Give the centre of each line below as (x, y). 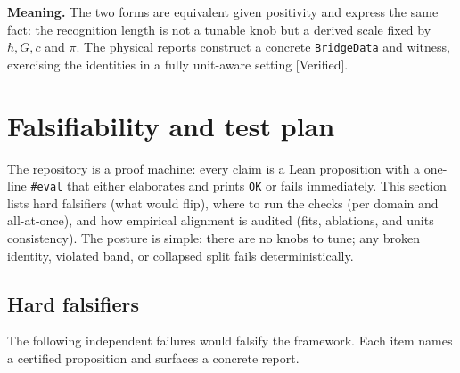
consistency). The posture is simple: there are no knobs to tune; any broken (214, 238)
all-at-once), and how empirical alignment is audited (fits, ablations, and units (221, 220)
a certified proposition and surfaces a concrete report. (153, 357)
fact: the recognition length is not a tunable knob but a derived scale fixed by (219, 29)
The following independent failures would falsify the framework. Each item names (230, 341)
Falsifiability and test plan (171, 125)
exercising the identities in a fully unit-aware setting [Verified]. (178, 64)
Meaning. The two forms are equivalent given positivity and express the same (223, 12)
